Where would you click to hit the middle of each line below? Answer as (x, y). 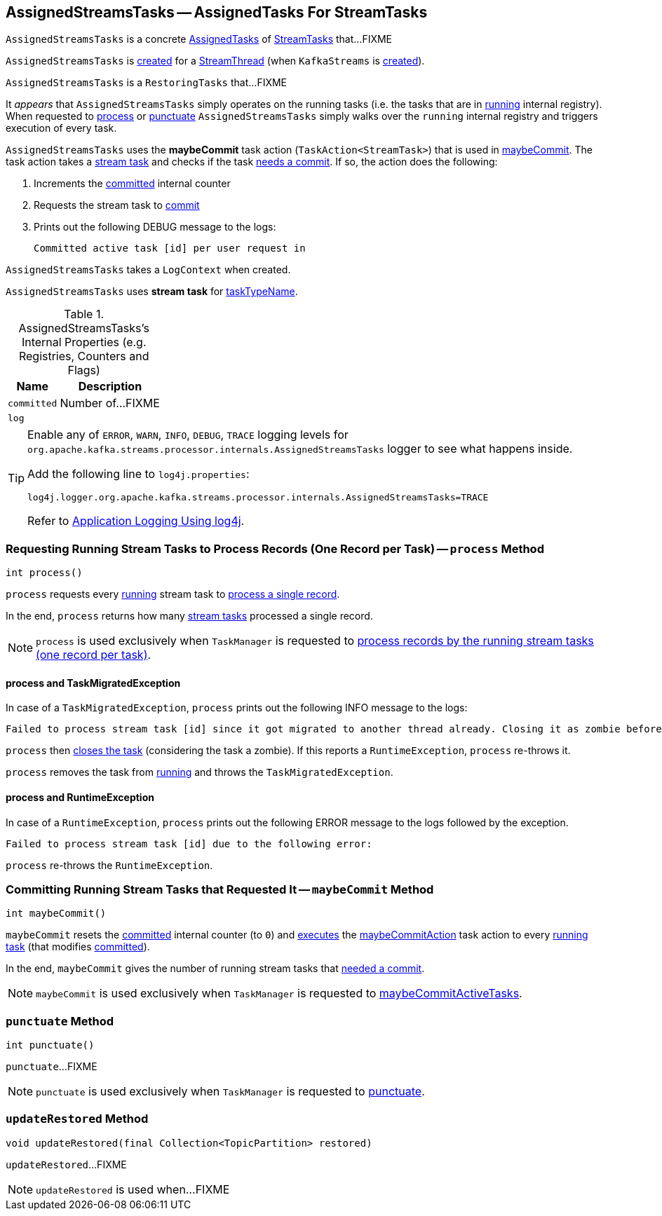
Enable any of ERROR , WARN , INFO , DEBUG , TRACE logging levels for (188, 435)
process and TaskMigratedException (93, 683)
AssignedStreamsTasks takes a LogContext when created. (148, 270)
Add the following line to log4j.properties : (139, 474)
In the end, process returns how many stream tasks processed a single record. (189, 616)
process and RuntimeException (80, 797)
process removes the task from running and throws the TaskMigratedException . (200, 772)
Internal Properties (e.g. (84, 342)
